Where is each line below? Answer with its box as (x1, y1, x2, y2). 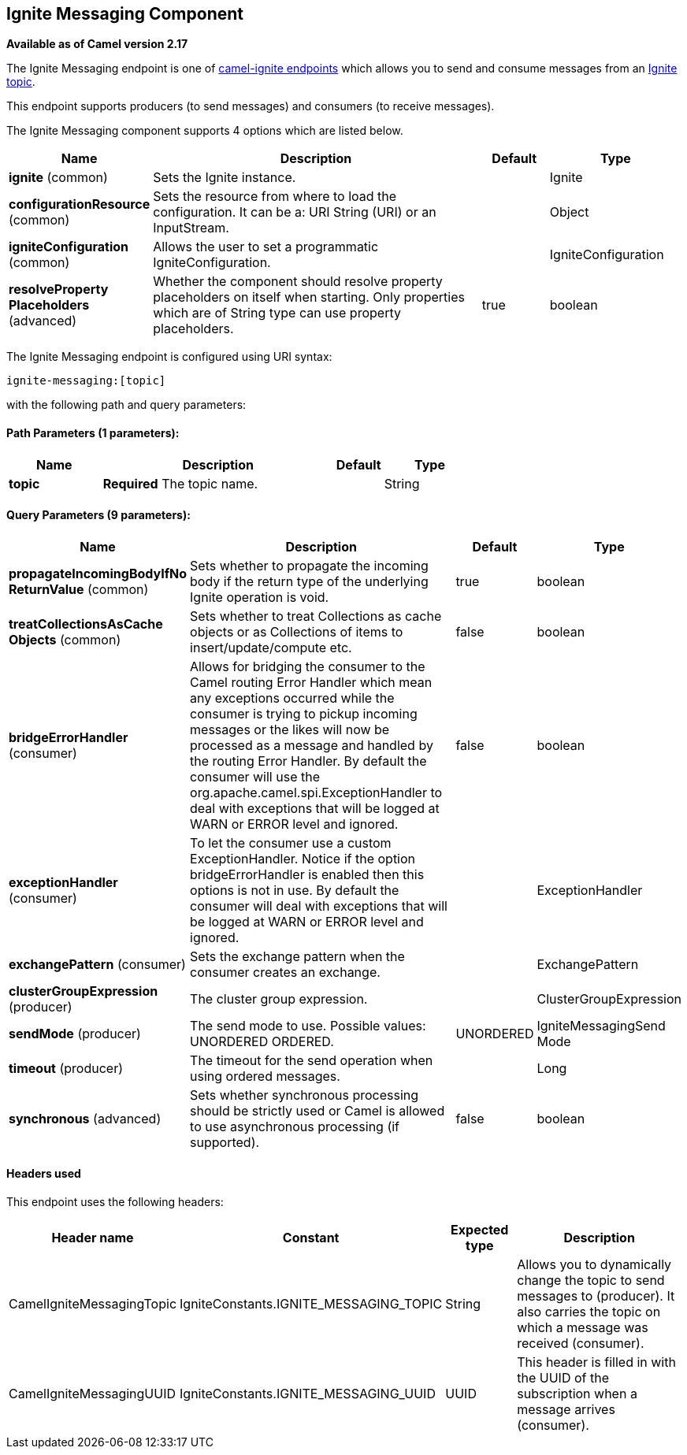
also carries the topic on (517, 1304, 661, 1320)
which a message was (517, 1320, 648, 1336)
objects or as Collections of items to (190, 623, 403, 640)
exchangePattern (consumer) (9, 956, 186, 972)
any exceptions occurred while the (190, 689, 395, 706)
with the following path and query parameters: (6, 398, 247, 412)
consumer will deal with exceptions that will (190, 897, 447, 914)
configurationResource (9, 196, 150, 213)
